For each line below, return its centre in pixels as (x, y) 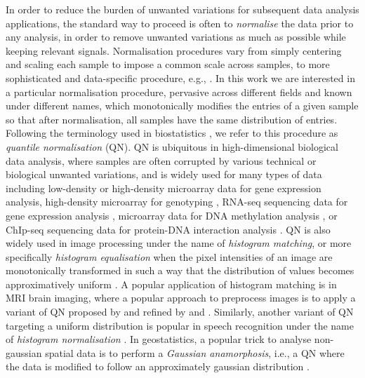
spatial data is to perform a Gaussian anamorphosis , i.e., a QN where (195, 352)
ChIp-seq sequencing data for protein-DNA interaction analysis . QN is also (168, 229)
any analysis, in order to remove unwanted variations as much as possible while (176, 37)
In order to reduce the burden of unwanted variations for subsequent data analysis (182, 9)
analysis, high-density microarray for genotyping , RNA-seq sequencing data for (177, 202)
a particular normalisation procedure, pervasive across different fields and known (179, 92)
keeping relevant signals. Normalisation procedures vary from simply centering (174, 50)
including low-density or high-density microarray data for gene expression (164, 188)
